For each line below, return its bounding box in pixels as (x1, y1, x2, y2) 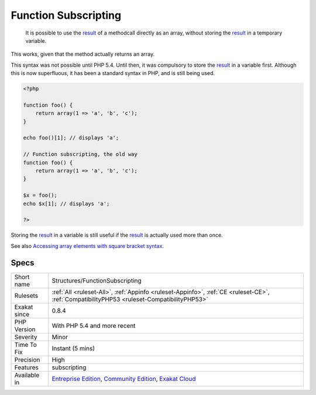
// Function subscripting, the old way (23, 151, 138, 158)
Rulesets (14, 291, 38, 299)
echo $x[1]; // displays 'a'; (23, 200, 110, 207)
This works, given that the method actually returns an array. (11, 50, 155, 58)
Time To (14, 340, 37, 349)
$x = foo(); (23, 192, 58, 199)
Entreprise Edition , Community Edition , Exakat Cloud (51, 374, 196, 383)
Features (14, 363, 39, 372)
